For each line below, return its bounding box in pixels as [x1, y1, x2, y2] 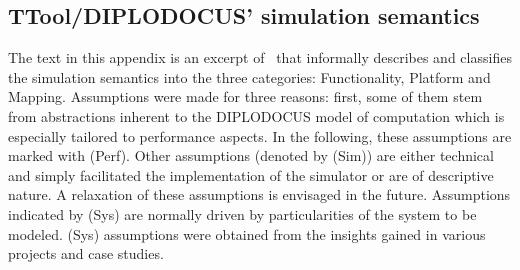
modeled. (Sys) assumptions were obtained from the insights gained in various [8, 223, 486, 244]
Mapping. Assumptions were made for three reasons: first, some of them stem [8, 86, 483, 107]
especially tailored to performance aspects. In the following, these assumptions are [8, 125, 512, 146]
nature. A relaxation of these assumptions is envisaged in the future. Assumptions [8, 184, 511, 205]
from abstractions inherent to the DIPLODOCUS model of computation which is [8, 105, 505, 126]
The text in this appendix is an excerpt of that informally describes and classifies [8, 47, 512, 68]
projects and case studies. [8, 243, 164, 264]
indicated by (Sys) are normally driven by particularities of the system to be [8, 203, 477, 224]
